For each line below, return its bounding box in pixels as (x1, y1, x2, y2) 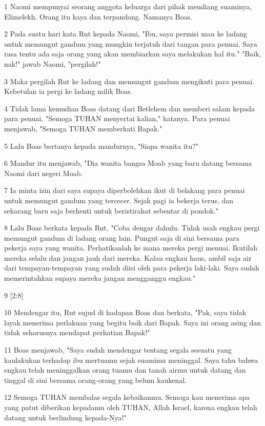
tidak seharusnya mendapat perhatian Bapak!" (4, 327, 150, 338)
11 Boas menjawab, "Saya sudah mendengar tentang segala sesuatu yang (4, 344, 232, 355)
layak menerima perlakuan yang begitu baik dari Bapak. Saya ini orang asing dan (4, 317, 261, 327)
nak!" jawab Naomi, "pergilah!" (4, 58, 101, 69)
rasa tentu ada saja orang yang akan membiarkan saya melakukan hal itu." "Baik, (4, 48, 261, 59)
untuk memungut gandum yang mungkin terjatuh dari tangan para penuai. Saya (4, 38, 257, 49)
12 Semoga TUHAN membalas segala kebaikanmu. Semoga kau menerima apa (4, 392, 250, 402)
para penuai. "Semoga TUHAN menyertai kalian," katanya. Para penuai (4, 113, 230, 124)
